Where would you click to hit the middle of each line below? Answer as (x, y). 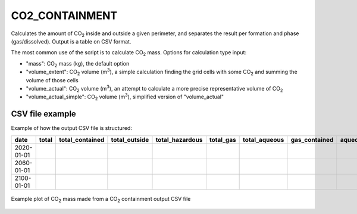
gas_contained (312, 139)
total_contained (82, 139)
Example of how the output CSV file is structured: (71, 128)
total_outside (130, 139)
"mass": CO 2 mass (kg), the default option (78, 64)
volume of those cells (52, 80)
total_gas (223, 139)
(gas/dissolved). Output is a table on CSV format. (71, 41)
